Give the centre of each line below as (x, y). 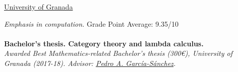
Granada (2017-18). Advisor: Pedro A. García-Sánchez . (90, 63)
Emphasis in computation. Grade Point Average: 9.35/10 (92, 23)
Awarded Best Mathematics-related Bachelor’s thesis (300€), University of (118, 53)
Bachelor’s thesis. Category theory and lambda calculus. (104, 43)
